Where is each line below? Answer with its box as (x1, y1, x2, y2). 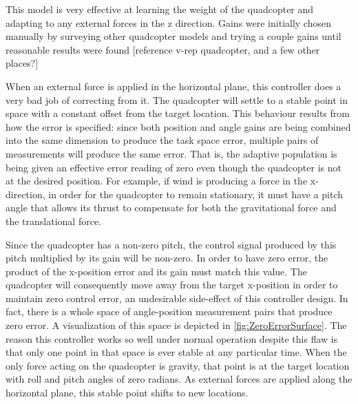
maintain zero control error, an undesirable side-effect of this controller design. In (6, 290, 348, 305)
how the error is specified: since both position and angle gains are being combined (6, 119, 351, 134)
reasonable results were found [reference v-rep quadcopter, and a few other (6, 42, 320, 56)
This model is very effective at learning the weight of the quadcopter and (6, 2, 314, 16)
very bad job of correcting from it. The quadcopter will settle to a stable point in (6, 92, 348, 107)
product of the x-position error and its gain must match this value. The (6, 264, 307, 278)
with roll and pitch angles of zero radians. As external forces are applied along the (6, 372, 352, 386)
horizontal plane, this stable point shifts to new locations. (6, 385, 249, 400)
